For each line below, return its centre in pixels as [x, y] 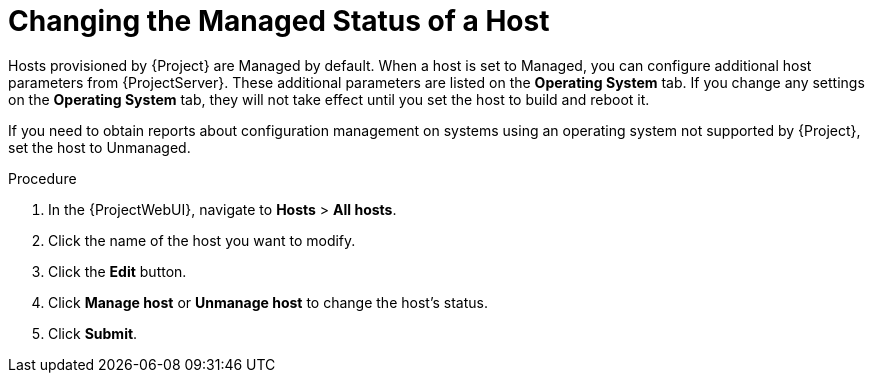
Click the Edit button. [117, 271]
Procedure [42, 178]
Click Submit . [93, 333]
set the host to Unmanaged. [99, 147]
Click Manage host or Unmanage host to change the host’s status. [268, 302]
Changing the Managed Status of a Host [279, 21]
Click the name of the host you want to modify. [202, 240]
